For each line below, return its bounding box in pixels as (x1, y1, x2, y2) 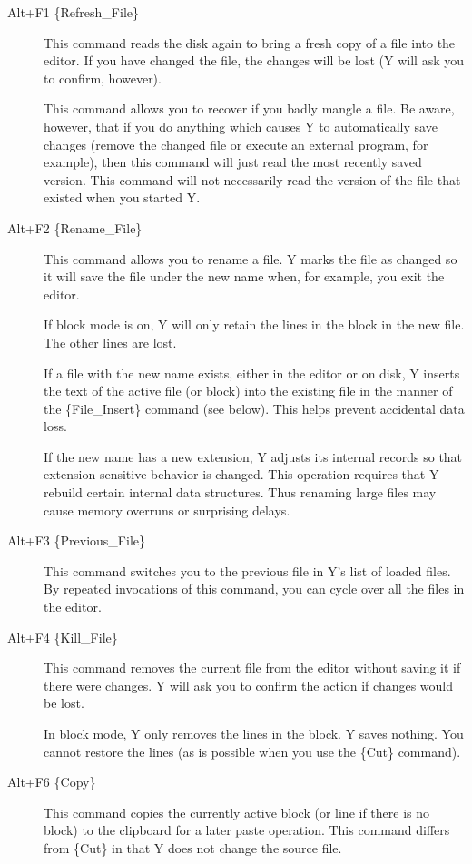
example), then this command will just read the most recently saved (44, 152, 422, 172)
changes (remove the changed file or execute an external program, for (44, 134, 428, 153)
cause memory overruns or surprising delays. (44, 500, 290, 519)
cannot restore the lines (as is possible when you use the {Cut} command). (44, 741, 461, 761)
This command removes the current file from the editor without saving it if (44, 658, 461, 677)
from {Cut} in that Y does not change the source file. (44, 838, 342, 857)
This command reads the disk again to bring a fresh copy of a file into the (44, 33, 456, 52)
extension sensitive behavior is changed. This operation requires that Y (44, 465, 439, 484)
